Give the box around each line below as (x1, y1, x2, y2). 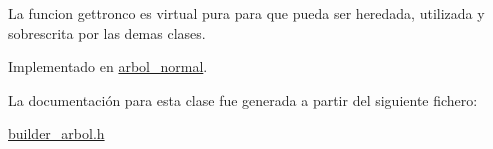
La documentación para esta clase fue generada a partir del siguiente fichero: (8, 89, 478, 110)
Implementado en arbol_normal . (8, 56, 208, 77)
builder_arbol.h (8, 123, 105, 144)
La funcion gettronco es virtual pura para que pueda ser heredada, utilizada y (8, 3, 485, 23)
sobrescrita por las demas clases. (8, 22, 206, 43)
